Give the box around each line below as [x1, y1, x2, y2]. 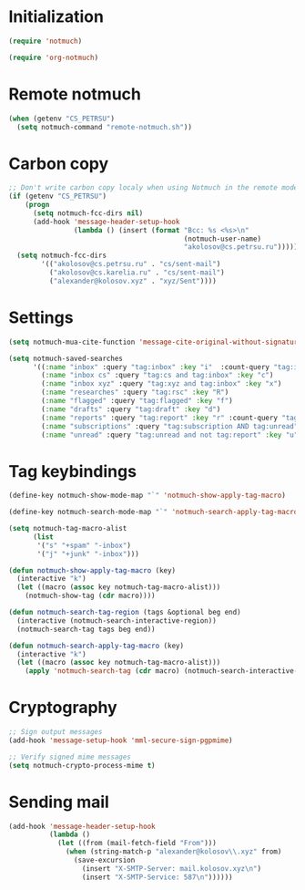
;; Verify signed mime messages [8, 752, 131, 761]
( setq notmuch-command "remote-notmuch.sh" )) [16, 122, 193, 131]
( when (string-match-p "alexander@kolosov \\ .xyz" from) [66, 847, 282, 856]
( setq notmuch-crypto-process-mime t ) [8, 761, 156, 770]
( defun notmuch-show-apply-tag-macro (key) [8, 565, 177, 575]
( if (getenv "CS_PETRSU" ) [8, 191, 107, 202]
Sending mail [8, 792, 110, 812]
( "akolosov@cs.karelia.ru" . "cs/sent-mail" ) [48, 268, 225, 277]
